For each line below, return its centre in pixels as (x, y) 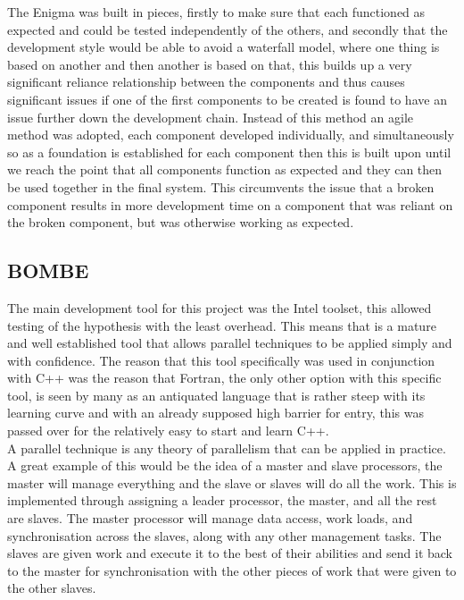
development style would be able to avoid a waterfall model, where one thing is (224, 47)
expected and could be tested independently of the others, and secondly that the (228, 29)
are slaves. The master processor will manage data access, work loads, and (210, 518)
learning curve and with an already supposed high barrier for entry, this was (215, 413)
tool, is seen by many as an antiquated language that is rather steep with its (216, 395)
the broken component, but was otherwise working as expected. (181, 222)
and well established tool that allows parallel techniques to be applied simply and (230, 343)
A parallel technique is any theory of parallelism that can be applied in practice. (227, 448)
